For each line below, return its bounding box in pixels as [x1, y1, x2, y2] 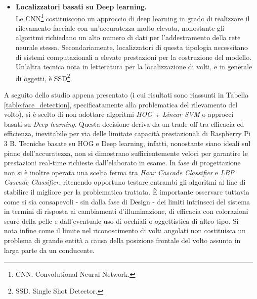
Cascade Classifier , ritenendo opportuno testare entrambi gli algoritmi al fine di [4, 177, 246, 187]
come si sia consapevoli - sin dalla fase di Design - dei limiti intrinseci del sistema [4, 196, 250, 206]
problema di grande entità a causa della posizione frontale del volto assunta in [4, 235, 241, 245]
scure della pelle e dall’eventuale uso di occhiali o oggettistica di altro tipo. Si [4, 215, 239, 226]
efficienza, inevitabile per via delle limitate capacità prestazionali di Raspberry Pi [4, 128, 251, 139]
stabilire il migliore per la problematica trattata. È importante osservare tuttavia [4, 187, 250, 197]
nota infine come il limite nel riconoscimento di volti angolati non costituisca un [4, 225, 246, 236]
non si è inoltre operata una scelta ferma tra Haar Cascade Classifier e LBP [4, 167, 235, 177]
